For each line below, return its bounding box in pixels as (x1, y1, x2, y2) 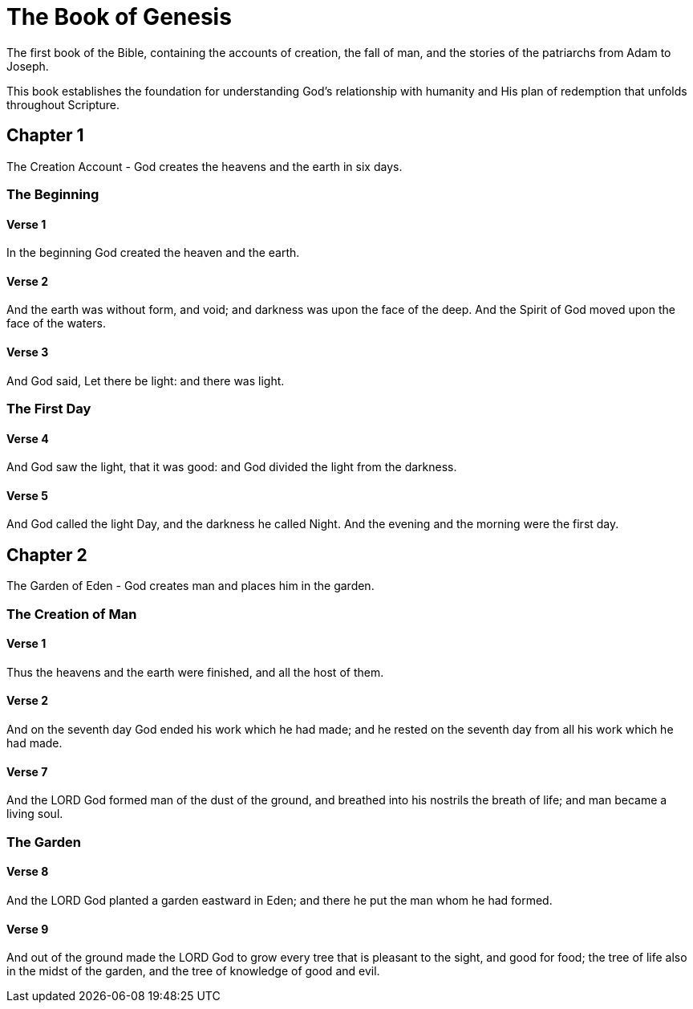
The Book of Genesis (6, 3, 232, 31)
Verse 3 (6, 345, 49, 360)
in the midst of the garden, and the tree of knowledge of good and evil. (6, 964, 380, 978)
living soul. (6, 807, 63, 821)
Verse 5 (6, 488, 48, 502)
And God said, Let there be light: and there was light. (6, 373, 285, 388)
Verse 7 (6, 764, 48, 779)
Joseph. (6, 59, 49, 73)
